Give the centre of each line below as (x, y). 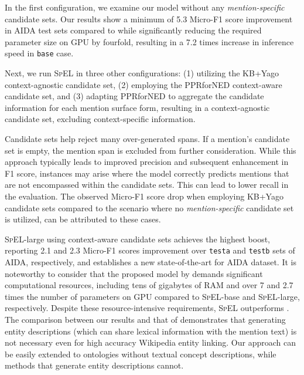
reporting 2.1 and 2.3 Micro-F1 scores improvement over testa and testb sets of (150, 250)
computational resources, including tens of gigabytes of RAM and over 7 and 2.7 (149, 285)
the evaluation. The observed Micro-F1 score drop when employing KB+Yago (144, 196)
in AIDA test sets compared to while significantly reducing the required (133, 30)
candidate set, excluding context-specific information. (100, 119)
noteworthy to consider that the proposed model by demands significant (134, 273)
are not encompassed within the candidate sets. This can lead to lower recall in (147, 185)
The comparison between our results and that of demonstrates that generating (145, 319)
